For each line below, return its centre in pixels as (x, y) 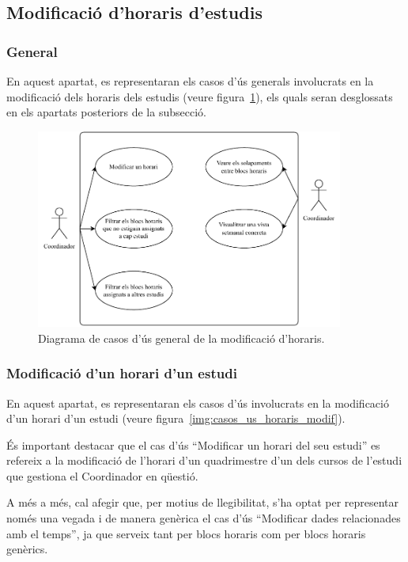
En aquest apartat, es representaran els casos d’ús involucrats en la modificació (198, 403)
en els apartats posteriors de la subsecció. (106, 112)
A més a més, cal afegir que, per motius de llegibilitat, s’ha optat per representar (203, 502)
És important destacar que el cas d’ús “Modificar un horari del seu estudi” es (193, 444)
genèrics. (27, 549)
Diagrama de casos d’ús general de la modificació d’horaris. (181, 338)
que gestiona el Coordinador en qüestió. (102, 475)
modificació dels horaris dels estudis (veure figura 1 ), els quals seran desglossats (200, 96)
